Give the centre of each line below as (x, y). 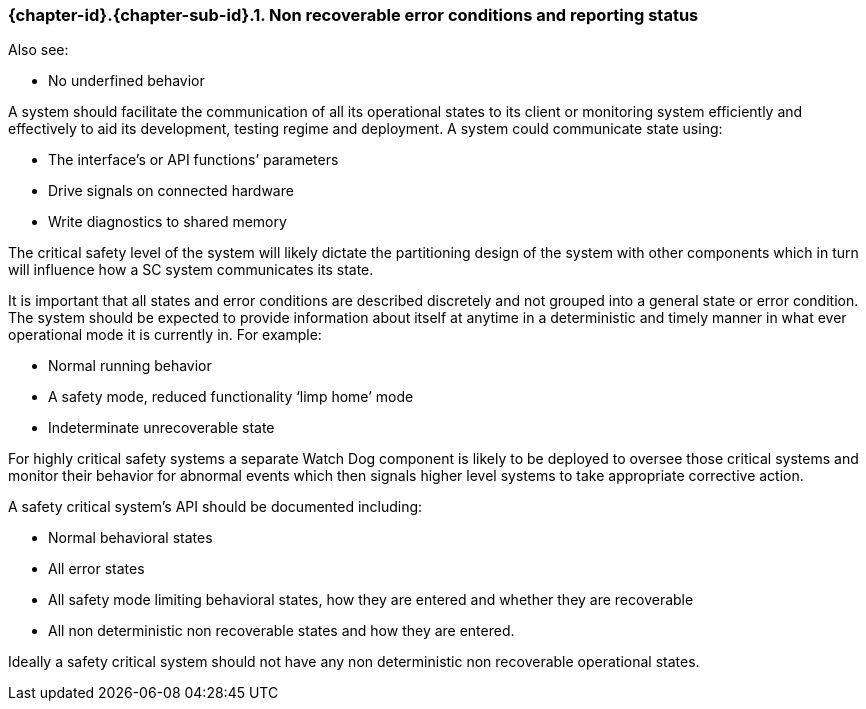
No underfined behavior (126, 81)
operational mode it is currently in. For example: (165, 335)
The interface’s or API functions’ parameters (193, 160)
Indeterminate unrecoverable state (161, 428)
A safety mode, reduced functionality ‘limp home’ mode (231, 397)
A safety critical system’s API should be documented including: (215, 507)
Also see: (38, 50)
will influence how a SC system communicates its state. (191, 270)
